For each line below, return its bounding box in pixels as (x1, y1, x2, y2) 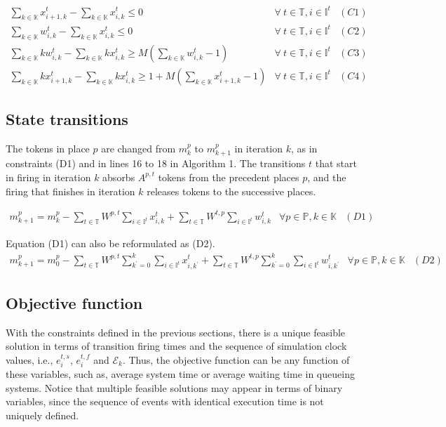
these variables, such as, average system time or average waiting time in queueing (6, 367, 355, 381)
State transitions (6, 108, 128, 130)
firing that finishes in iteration (6, 183, 135, 198)
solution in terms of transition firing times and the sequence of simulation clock (6, 339, 347, 353)
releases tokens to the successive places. (147, 183, 316, 198)
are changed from (101, 140, 176, 155)
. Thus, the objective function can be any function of (122, 352, 350, 367)
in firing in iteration (6, 169, 91, 184)
